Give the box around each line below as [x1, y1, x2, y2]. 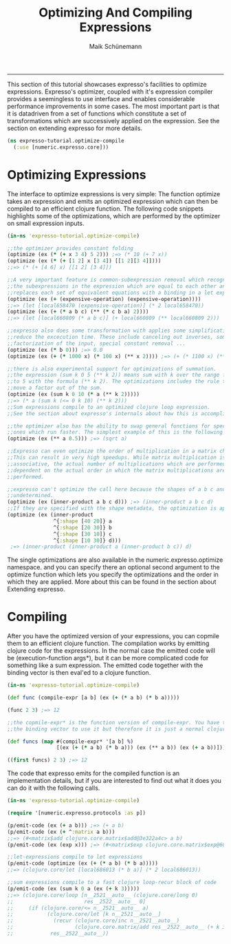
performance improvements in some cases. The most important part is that [7, 102, 220, 110]
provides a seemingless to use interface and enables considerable [7, 94, 195, 103]
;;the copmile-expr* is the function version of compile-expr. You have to [7, 719, 229, 726]
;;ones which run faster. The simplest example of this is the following [7, 429, 223, 436]
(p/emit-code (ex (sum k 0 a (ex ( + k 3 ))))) [7, 885, 140, 892]
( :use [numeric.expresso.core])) [13, 143, 109, 151]
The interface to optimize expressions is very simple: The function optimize [7, 189, 221, 198]
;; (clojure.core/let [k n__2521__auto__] [7, 911, 162, 918]
